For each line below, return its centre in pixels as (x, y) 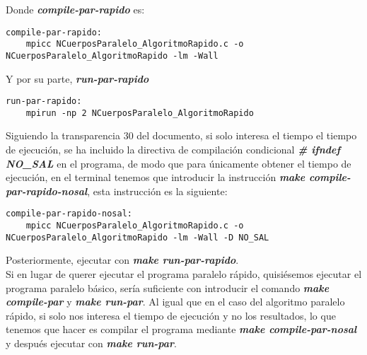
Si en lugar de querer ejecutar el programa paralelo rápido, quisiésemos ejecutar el (184, 274)
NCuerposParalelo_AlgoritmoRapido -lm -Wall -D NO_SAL (138, 237)
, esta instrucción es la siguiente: (157, 191)
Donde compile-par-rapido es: (75, 9)
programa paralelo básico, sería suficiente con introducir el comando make (168, 287)
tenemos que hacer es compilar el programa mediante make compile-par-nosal (181, 329)
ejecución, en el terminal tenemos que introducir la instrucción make (156, 177)
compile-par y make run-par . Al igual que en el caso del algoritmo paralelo (175, 302)
